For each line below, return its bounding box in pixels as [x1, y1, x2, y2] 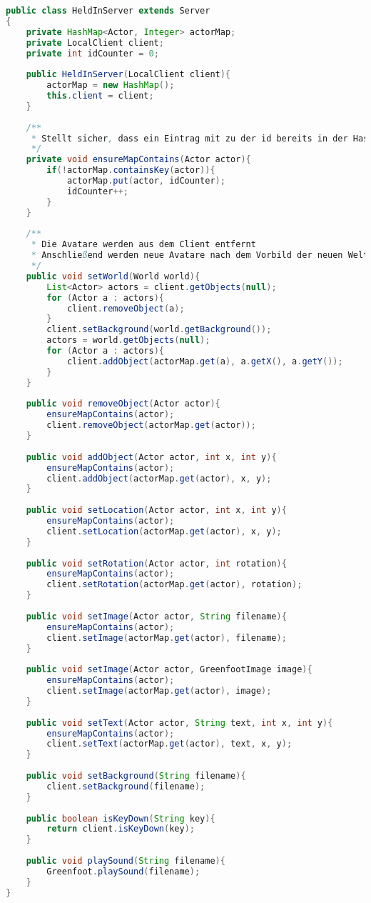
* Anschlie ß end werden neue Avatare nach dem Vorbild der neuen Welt [31, 250, 369, 261]
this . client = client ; [46, 91, 154, 101]
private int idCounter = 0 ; [26, 48, 159, 59]
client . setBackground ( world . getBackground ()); [46, 324, 272, 335]
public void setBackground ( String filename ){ [26, 771, 246, 781]
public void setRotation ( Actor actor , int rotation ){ [26, 558, 287, 569]
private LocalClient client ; [26, 37, 164, 48]
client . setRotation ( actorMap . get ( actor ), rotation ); [46, 579, 303, 590]
